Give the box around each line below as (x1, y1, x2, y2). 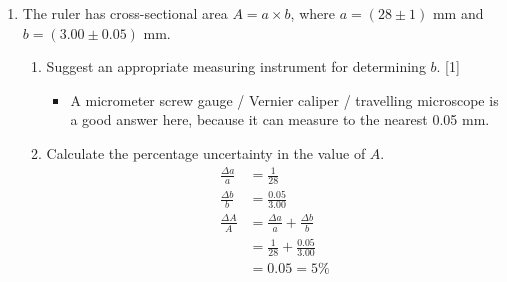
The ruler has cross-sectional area (22, 3, 228, 23)
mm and (432, 3, 484, 23)
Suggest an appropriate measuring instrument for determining (46, 56, 426, 77)
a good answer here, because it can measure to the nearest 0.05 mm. (70, 109, 490, 130)
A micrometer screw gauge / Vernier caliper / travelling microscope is (70, 89, 499, 110)
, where (290, 3, 335, 23)
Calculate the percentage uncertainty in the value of (46, 142, 366, 163)
